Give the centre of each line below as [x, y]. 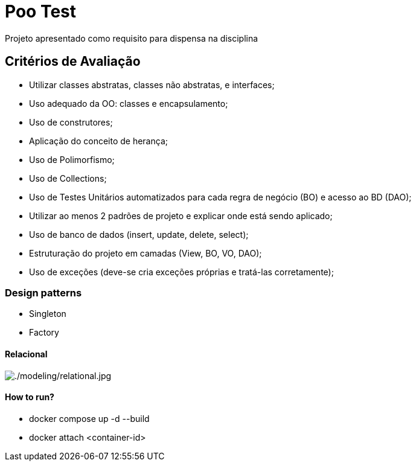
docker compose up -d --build [89, 418]
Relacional [26, 354]
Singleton [48, 314]
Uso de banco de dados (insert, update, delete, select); [139, 234]
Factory [44, 333]
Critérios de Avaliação [73, 62]
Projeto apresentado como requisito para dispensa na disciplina [132, 38]
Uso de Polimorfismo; [72, 159]
